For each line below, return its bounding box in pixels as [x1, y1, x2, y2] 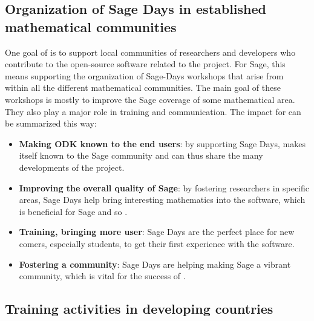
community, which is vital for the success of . [19, 270, 186, 282]
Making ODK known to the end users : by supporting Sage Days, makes [19, 137, 306, 150]
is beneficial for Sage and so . [19, 205, 128, 217]
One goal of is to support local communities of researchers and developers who [5, 45, 296, 58]
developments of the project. [19, 160, 125, 173]
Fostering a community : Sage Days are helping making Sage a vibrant [19, 257, 291, 270]
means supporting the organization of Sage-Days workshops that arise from [5, 69, 284, 82]
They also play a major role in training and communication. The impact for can [5, 105, 301, 117]
